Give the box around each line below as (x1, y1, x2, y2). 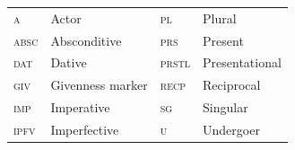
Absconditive (50, 31, 122, 49)
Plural (203, 8, 237, 27)
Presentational (203, 53, 282, 72)
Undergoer (203, 119, 260, 138)
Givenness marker (50, 75, 148, 94)
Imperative (50, 98, 110, 117)
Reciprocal (203, 75, 261, 94)
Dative (50, 53, 87, 72)
